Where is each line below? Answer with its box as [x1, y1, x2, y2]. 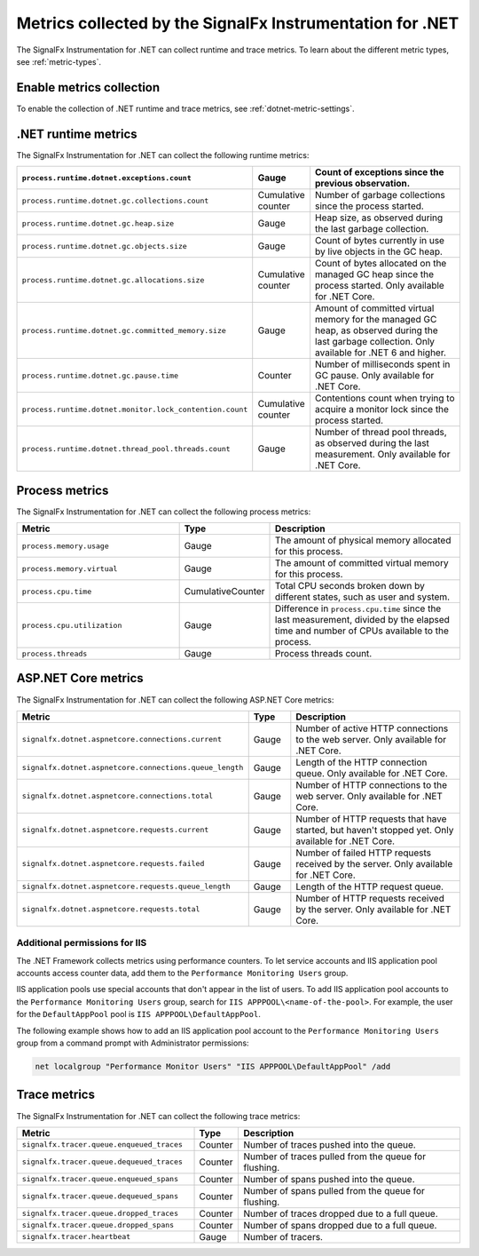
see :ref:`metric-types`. [16, 56, 102, 67]
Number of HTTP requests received [295, 892, 445, 904]
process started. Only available [315, 280, 445, 292]
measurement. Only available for [315, 449, 451, 461]
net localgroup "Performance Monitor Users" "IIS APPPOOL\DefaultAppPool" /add [35, 1061, 391, 1072]
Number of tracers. [243, 1230, 324, 1243]
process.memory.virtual [21, 564, 118, 573]
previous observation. [315, 178, 411, 190]
